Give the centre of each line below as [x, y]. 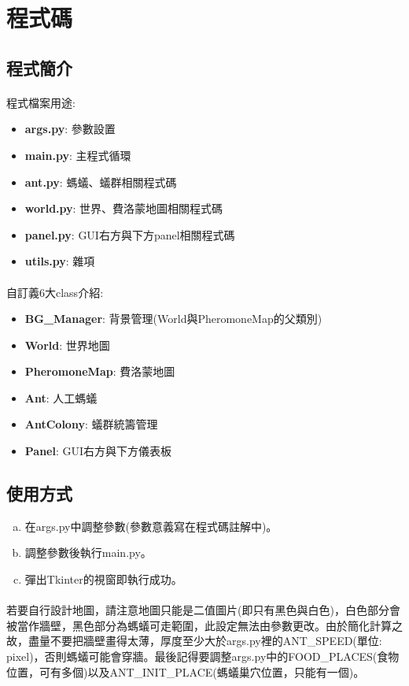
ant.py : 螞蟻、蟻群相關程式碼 [101, 182]
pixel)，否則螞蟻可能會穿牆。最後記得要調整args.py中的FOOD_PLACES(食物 [203, 656]
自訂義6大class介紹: [55, 292]
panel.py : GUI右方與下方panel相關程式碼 [130, 234]
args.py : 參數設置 [70, 129]
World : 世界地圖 [67, 345]
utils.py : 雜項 [60, 261]
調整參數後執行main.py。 [88, 553]
